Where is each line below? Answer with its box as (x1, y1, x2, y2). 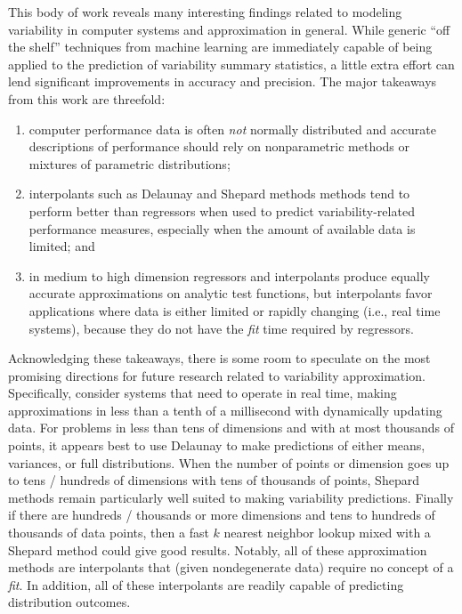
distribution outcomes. (8, 593, 131, 611)
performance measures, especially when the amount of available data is (28, 219, 416, 238)
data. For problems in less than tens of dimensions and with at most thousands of (8, 418, 455, 437)
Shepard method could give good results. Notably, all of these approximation (8, 540, 427, 559)
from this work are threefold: (8, 89, 166, 108)
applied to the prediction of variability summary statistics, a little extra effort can (8, 54, 455, 73)
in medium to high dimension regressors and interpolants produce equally (28, 266, 430, 285)
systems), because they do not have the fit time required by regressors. (28, 319, 414, 337)
